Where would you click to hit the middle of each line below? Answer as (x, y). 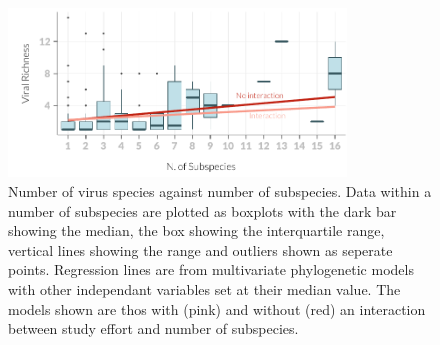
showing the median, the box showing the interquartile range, (196, 230)
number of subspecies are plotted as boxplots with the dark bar (202, 210)
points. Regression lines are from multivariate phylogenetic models (211, 269)
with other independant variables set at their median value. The (204, 288)
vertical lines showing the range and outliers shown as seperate (200, 249)
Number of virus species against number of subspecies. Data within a (220, 190)
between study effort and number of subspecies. (153, 328)
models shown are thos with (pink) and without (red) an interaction (217, 308)
